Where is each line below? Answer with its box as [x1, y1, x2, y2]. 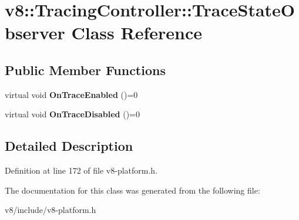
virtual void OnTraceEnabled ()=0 [5, 88, 138, 100]
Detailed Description [5, 137, 133, 155]
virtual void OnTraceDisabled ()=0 [5, 108, 140, 120]
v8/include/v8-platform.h [5, 204, 96, 216]
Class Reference [71, 21, 202, 45]
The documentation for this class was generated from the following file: [5, 184, 260, 196]
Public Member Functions [5, 60, 166, 79]
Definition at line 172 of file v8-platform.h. [5, 164, 158, 177]
